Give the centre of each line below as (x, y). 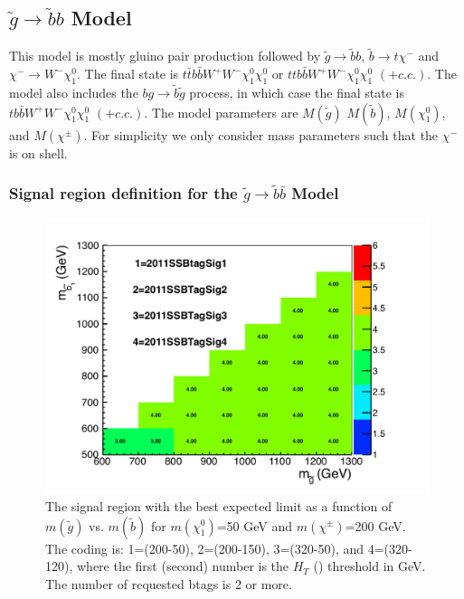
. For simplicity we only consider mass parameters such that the (261, 134)
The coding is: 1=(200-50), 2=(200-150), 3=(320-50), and (205, 548)
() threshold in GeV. (369, 566)
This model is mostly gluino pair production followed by (165, 56)
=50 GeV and (255, 525)
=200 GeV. (375, 525)
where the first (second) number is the (183, 566)
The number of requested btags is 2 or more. (169, 583)
